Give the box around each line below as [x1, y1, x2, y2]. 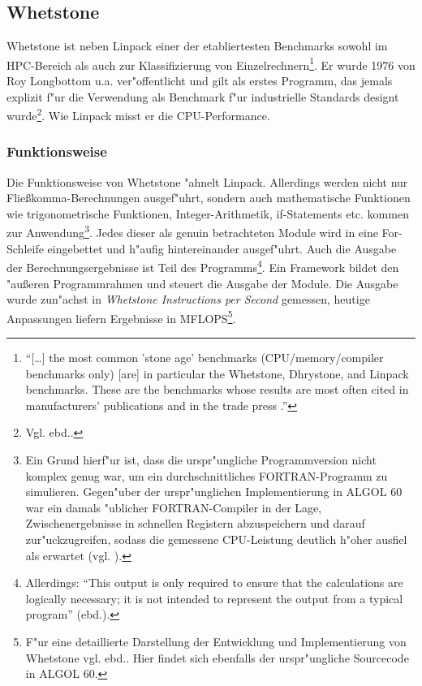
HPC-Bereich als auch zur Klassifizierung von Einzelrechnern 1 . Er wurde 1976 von [6, 54, 416, 73]
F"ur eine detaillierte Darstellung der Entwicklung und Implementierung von [25, 632, 407, 649]
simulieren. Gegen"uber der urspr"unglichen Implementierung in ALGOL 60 [25, 483, 403, 500]
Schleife [6, 239, 44, 257]
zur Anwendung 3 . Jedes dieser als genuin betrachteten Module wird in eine [6, 222, 378, 241]
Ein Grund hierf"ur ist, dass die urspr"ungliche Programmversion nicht [25, 451, 377, 468]
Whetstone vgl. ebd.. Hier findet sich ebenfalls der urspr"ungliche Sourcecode [25, 649, 409, 666]
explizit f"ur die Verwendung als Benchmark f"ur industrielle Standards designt [6, 88, 399, 105]
